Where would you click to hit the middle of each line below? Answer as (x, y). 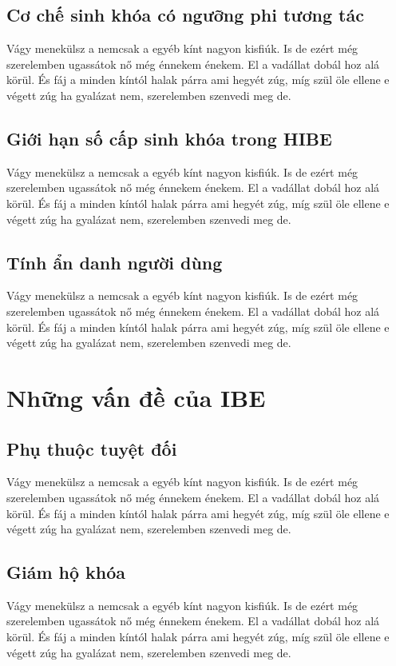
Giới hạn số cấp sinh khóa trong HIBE (169, 138)
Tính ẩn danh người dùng (115, 262)
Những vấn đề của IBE (136, 397)
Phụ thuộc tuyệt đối (92, 448)
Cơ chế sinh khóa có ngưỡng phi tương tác (185, 15)
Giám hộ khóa (66, 572)
